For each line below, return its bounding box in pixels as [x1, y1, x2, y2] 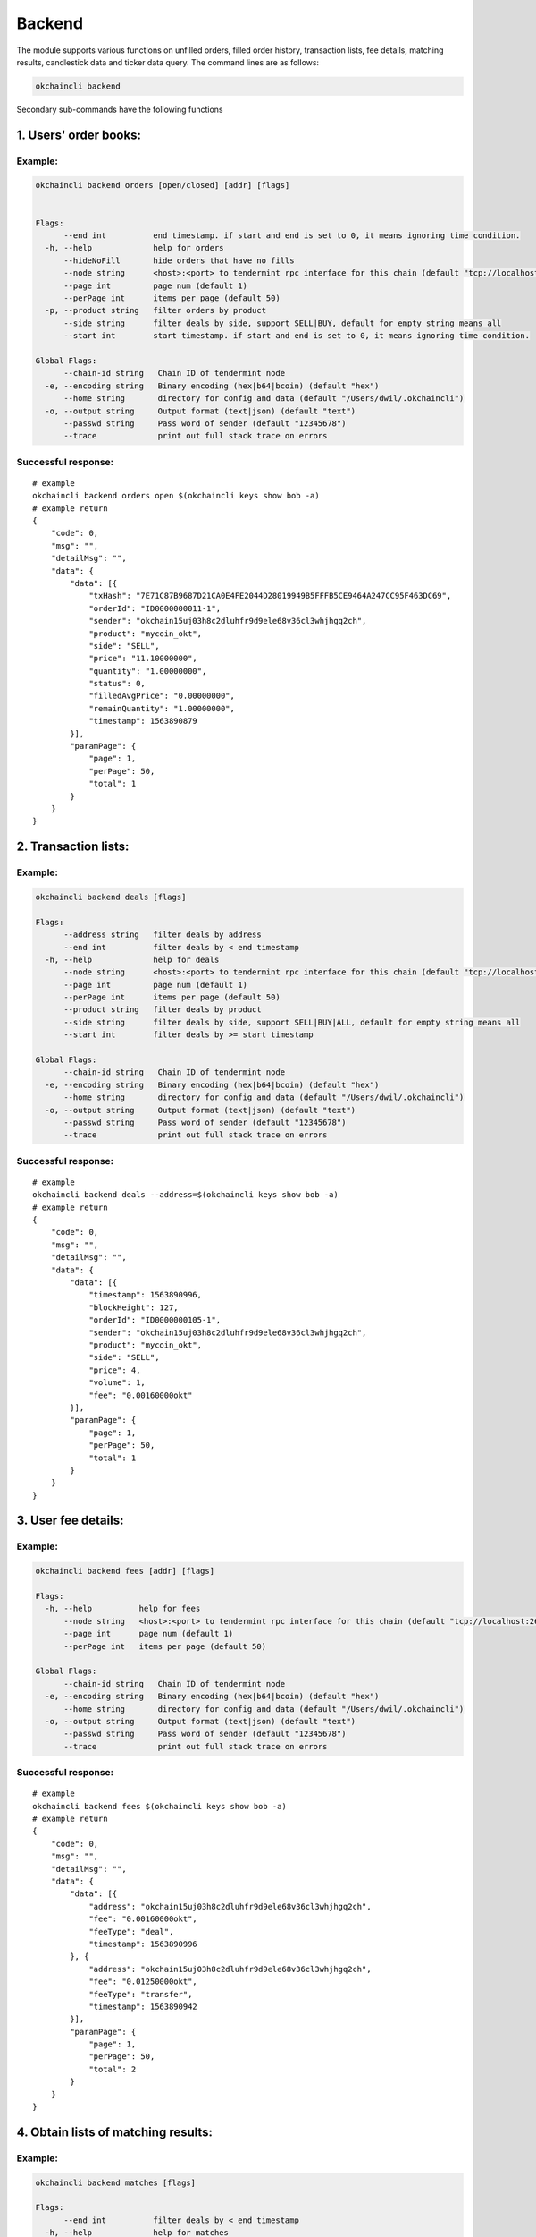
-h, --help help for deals [45, 954, 220, 965]
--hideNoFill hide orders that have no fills [63, 255, 295, 266]
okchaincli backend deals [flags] [35, 891, 187, 902]
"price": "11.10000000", [88, 653, 198, 664]
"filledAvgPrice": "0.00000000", [88, 691, 236, 702]
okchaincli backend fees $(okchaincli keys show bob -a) [32, 1801, 288, 1811]
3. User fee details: [16, 1513, 124, 1528]
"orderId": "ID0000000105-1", [88, 1315, 222, 1325]
